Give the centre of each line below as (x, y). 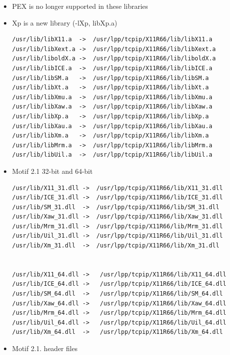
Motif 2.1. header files (45, 348)
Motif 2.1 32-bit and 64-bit (52, 171)
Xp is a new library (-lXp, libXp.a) (64, 22)
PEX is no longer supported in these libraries (80, 6)
